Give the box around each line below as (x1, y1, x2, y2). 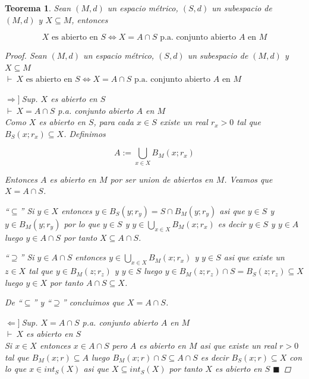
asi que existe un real (200, 339, 277, 352)
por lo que (64, 217, 100, 230)
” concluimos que (62, 296, 124, 308)
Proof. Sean (5, 49, 47, 62)
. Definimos (64, 127, 106, 139)
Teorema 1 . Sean (5, 2, 71, 14)
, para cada (93, 116, 134, 128)
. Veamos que (224, 173, 273, 185)
